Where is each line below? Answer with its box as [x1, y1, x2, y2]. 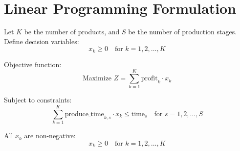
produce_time [65, 110, 104, 118]
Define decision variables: [4, 36, 79, 46]
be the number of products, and [24, 26, 120, 37]
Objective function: [4, 59, 62, 69]
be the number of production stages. [128, 26, 237, 37]
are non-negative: [24, 130, 76, 141]
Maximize [82, 75, 112, 82]
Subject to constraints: [4, 95, 72, 105]
